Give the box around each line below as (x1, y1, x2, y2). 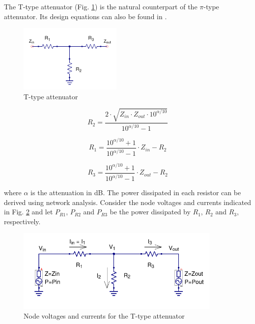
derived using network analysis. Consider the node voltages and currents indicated (4, 197, 252, 207)
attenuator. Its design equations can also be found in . (4, 11, 167, 21)
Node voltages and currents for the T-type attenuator (24, 310, 185, 321)
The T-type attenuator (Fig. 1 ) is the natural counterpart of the (4, 1, 198, 11)
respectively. (4, 216, 41, 226)
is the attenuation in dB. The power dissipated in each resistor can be (30, 187, 241, 197)
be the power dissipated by (110, 206, 191, 217)
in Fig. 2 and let (4, 206, 53, 217)
